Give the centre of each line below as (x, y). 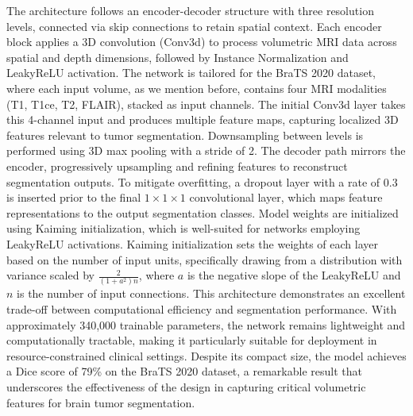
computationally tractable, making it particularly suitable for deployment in (192, 340)
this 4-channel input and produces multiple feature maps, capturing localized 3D (203, 119)
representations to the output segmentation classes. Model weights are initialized (203, 212)
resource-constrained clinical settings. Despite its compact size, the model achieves (206, 355)
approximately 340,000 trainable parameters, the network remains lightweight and (206, 324)
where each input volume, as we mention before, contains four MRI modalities (197, 88)
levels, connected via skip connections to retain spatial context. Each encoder (194, 26)
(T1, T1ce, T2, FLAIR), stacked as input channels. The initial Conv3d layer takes (206, 104)
